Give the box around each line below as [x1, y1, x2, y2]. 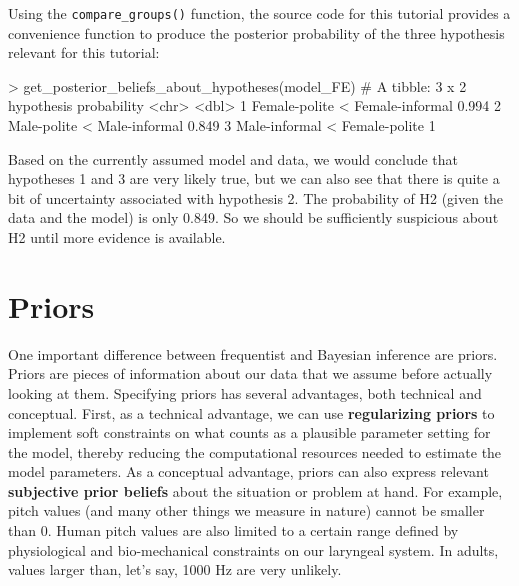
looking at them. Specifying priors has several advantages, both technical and [8, 382, 482, 403]
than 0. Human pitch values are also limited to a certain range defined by [8, 520, 459, 541]
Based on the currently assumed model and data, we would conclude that [8, 148, 459, 169]
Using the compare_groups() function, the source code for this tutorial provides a [8, 3, 511, 23]
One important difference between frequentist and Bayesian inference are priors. [8, 343, 498, 364]
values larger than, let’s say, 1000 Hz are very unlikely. [8, 559, 342, 580]
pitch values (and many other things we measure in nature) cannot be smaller [8, 500, 485, 521]
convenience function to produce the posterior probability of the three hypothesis [8, 22, 505, 43]
